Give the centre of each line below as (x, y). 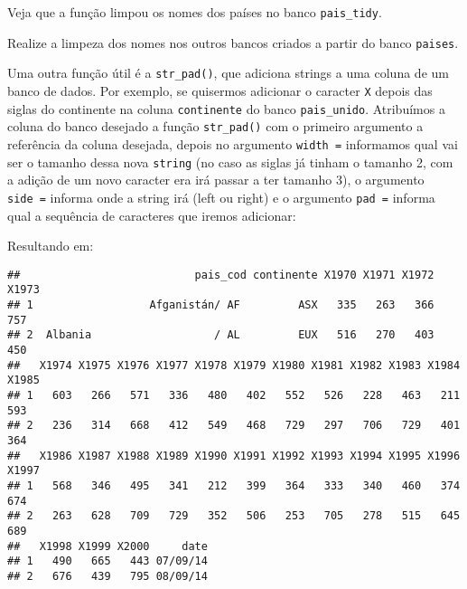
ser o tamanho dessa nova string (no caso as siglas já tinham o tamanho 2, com (230, 161)
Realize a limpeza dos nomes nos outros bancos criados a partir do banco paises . (233, 42)
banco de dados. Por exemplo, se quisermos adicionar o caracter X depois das (220, 90)
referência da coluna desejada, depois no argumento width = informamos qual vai (233, 143)
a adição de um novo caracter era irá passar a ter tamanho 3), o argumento (216, 180)
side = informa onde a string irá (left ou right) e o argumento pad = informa (221, 197)
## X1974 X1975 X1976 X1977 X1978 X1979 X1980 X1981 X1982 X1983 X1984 (234, 365)
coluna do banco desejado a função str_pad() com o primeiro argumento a (215, 126)
